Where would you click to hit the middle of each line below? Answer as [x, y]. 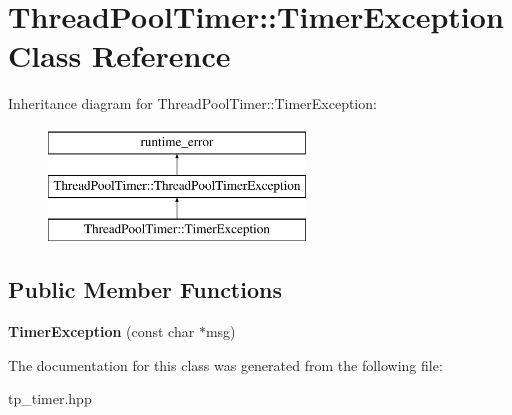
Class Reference [119, 55]
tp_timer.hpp [50, 398]
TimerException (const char [101, 331]
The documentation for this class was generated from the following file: [225, 364]
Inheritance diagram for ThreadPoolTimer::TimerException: [192, 103]
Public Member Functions [145, 289]
